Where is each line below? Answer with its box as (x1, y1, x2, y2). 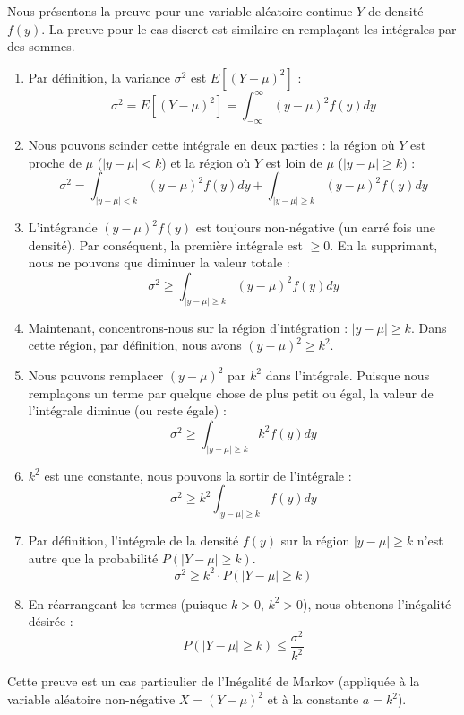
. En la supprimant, (330, 235, 438, 254)
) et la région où (161, 153, 251, 171)
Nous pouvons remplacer (28, 365, 164, 384)
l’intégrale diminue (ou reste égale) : (28, 401, 227, 420)
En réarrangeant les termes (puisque (28, 594, 228, 613)
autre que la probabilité (28, 548, 159, 567)
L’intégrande (28, 218, 98, 237)
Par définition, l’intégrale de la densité (28, 531, 239, 550)
